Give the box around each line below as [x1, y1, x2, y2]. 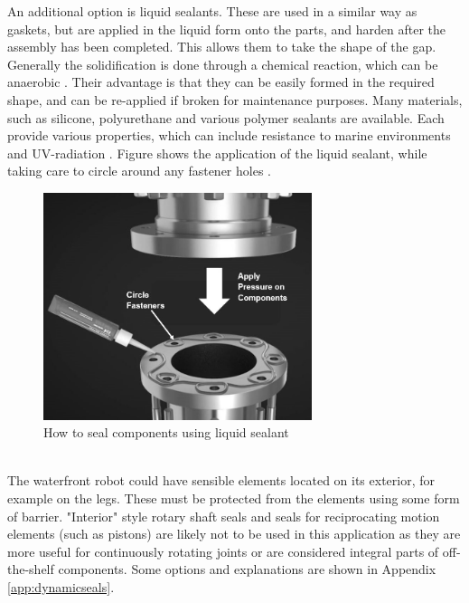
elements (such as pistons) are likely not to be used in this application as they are [7, 524, 461, 543]
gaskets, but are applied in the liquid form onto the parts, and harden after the [7, 19, 446, 38]
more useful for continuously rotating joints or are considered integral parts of [7, 541, 439, 560]
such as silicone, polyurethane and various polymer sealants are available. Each [7, 108, 445, 127]
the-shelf [7, 560, 54, 579]
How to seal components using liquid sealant [43, 423, 289, 442]
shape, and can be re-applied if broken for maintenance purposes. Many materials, [7, 90, 463, 109]
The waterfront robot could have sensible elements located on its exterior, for [7, 471, 436, 490]
